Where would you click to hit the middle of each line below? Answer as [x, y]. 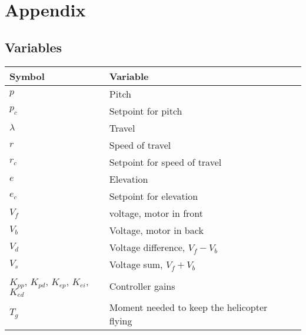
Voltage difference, [147, 247]
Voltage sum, [136, 264]
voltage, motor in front [156, 213]
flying [121, 321]
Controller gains [142, 286]
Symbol [27, 76]
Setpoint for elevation [154, 196]
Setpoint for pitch [146, 110]
